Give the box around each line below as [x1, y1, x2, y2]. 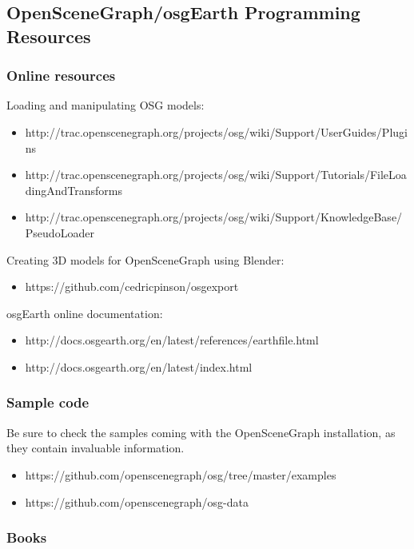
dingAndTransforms [25, 181, 123, 198]
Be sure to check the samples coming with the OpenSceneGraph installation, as [6, 424, 396, 440]
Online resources [6, 66, 116, 86]
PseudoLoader [25, 224, 94, 241]
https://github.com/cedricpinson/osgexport [25, 278, 239, 295]
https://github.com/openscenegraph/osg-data [25, 493, 249, 510]
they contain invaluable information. [6, 440, 185, 456]
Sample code [6, 392, 90, 412]
